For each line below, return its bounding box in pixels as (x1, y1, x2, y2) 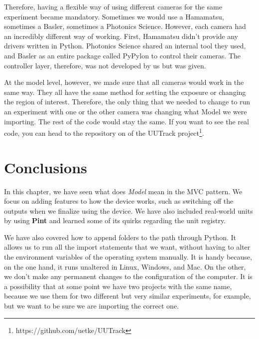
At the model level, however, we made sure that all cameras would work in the (4, 77, 244, 87)
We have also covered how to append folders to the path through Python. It (4, 232, 236, 242)
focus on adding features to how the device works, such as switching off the (4, 196, 234, 206)
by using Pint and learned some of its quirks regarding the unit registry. (4, 215, 226, 226)
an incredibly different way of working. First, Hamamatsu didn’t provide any (4, 30, 238, 41)
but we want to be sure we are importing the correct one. (4, 301, 179, 311)
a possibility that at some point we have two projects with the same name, (4, 281, 232, 291)
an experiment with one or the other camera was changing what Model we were (4, 106, 247, 116)
